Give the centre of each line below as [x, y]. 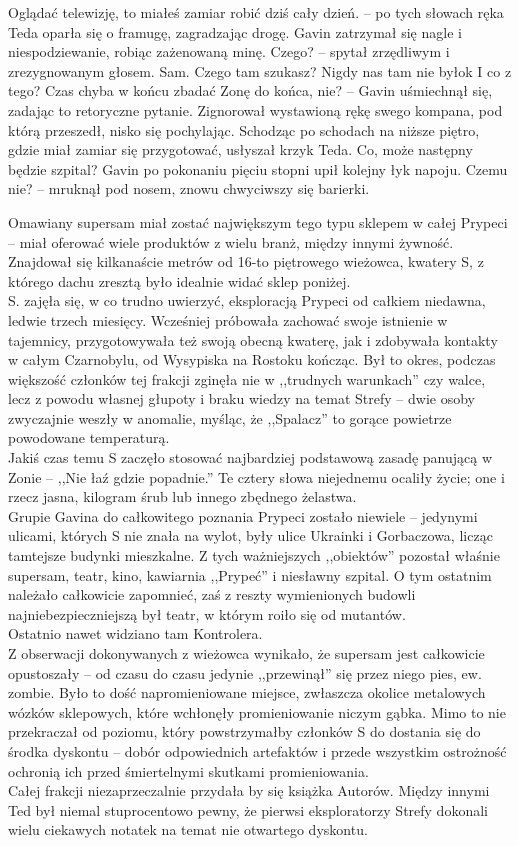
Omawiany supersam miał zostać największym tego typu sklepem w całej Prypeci [258, 221]
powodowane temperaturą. [89, 437]
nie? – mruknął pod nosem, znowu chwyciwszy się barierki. [189, 188]
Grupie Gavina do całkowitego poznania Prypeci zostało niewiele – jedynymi [243, 515]
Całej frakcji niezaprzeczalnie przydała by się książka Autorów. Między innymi [249, 790]
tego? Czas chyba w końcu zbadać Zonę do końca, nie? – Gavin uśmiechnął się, [250, 90]
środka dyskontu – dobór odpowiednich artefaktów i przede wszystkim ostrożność [257, 750]
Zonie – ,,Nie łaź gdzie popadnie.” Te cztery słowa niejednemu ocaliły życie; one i [256, 476]
